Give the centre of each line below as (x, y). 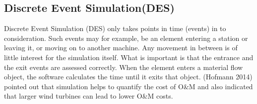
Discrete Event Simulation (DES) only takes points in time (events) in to (115, 28)
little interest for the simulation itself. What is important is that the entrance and (129, 57)
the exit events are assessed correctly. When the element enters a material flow (124, 67)
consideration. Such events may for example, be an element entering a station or (126, 38)
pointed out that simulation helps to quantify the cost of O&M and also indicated (128, 86)
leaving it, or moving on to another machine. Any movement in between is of (121, 48)
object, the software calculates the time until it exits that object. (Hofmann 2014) (128, 77)
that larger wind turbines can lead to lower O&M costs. (89, 96)
